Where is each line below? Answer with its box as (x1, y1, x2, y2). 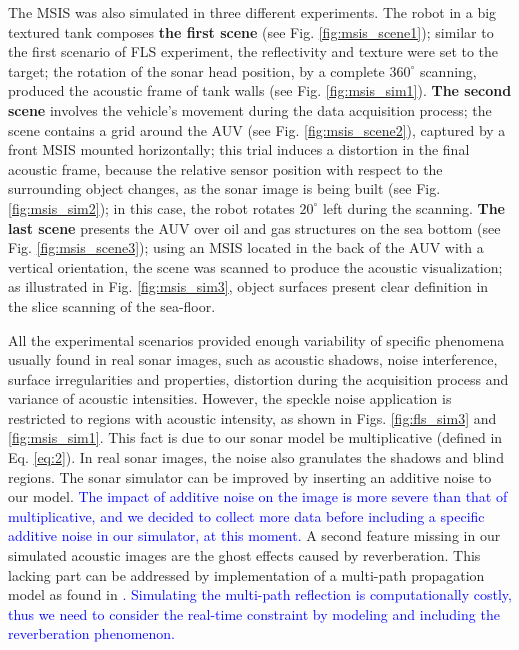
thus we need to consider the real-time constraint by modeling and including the (8, 603, 500, 624)
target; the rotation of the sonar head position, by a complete (8, 60, 385, 81)
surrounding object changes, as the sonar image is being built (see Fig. (8, 178, 441, 199)
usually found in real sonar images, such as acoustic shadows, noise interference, (8, 349, 498, 370)
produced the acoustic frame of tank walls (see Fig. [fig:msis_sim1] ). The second (8, 80, 512, 101)
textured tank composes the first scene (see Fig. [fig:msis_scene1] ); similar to (8, 21, 494, 42)
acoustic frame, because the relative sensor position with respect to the (8, 158, 443, 179)
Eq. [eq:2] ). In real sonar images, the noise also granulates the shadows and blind (8, 447, 504, 468)
